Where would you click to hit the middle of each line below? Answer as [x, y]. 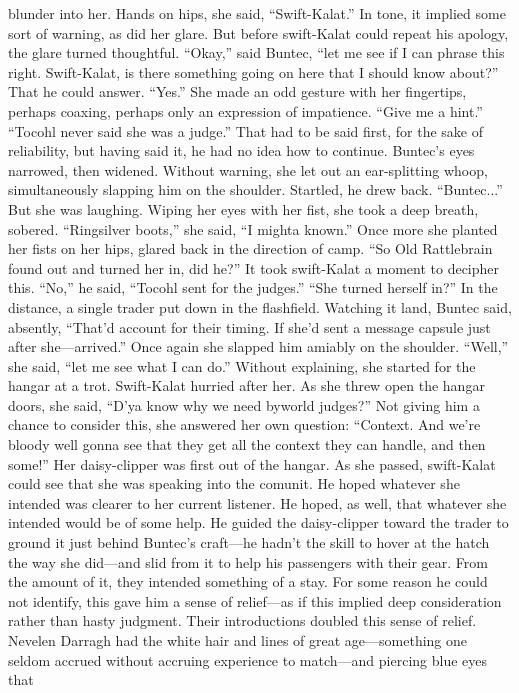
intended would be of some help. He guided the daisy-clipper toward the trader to [258, 522]
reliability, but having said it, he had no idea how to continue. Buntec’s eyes [241, 150]
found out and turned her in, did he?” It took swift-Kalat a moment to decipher [254, 267]
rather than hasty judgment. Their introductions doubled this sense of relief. [242, 620]
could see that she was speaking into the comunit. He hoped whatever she [234, 483]
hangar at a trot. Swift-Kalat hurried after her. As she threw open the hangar [246, 385]
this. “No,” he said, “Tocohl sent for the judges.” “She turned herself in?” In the [253, 287]
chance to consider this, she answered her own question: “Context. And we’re [244, 424]
